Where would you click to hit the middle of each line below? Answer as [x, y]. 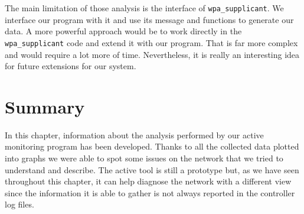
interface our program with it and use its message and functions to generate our [149, 19]
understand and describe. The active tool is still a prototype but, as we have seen [152, 169]
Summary [45, 106]
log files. [19, 204]
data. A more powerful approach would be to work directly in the [123, 31]
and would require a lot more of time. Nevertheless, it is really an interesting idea [152, 54]
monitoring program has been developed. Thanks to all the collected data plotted [152, 146]
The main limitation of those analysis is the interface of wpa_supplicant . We [144, 8]
